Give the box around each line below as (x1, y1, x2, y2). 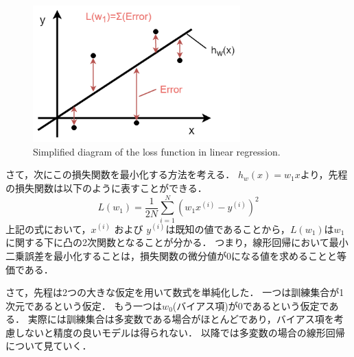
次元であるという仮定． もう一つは (5, 298, 163, 312)
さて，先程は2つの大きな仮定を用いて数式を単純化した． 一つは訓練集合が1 (5, 285, 344, 299)
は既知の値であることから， (165, 221, 290, 236)
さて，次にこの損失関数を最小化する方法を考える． (5, 167, 235, 182)
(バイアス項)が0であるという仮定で (172, 298, 329, 312)
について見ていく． (5, 338, 92, 353)
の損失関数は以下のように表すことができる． (5, 181, 207, 195)
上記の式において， (5, 221, 91, 236)
